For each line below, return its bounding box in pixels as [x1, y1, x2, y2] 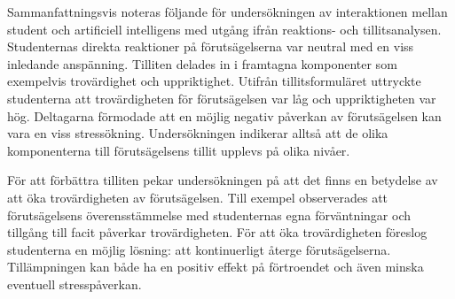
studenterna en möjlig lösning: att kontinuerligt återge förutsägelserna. [7, 240, 391, 258]
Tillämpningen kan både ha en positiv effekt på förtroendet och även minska [7, 257, 424, 276]
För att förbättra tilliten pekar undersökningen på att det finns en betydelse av [7, 171, 438, 189]
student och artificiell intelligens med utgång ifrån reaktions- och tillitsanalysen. [7, 19, 442, 38]
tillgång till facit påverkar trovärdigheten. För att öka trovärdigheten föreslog [7, 223, 428, 241]
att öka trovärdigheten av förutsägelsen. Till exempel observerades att [7, 188, 388, 206]
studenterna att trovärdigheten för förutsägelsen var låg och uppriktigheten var [7, 88, 436, 107]
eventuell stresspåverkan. [7, 274, 142, 293]
